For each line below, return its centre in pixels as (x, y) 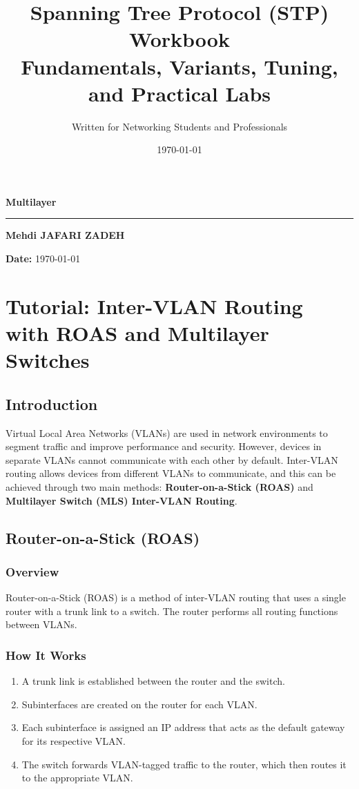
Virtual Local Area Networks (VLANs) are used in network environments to (167, 432)
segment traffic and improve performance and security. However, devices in (164, 446)
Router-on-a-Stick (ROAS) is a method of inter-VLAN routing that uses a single (176, 597)
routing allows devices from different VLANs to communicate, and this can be (171, 473)
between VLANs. (41, 624)
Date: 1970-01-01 (43, 259)
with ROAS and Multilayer (137, 333)
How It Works (46, 655)
